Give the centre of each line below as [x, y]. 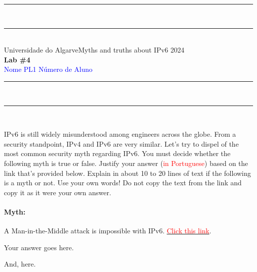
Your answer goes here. [39, 247]
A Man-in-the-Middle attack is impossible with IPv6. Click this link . [108, 231]
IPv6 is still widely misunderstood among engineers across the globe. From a [120, 134]
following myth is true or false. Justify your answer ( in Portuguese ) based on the [126, 163]
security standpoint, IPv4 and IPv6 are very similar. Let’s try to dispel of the [121, 143]
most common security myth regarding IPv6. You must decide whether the [117, 153]
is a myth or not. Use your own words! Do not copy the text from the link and [123, 183]
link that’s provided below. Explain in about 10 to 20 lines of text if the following [128, 173]
